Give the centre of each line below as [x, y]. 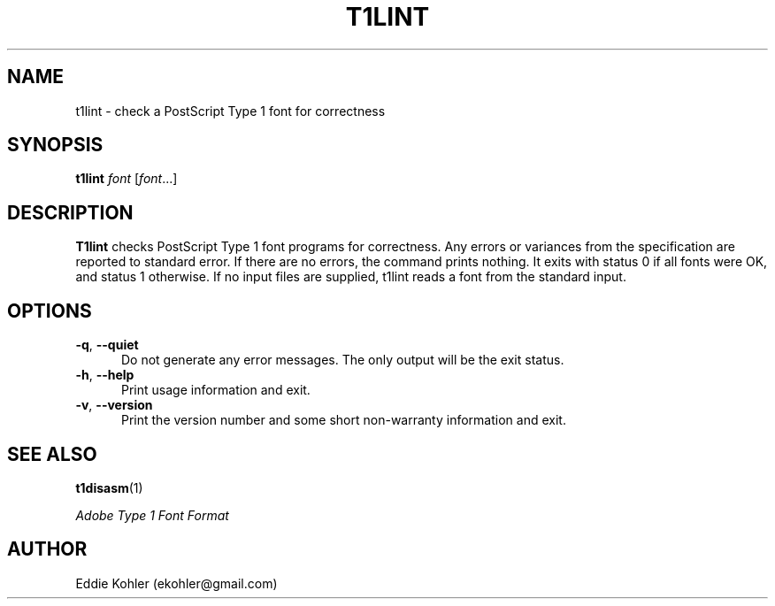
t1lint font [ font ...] [127, 179]
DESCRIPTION [70, 212]
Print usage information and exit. [216, 390]
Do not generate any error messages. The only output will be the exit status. [343, 360]
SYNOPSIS [55, 145]
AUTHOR [47, 549]
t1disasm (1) [109, 487]
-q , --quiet [107, 345]
